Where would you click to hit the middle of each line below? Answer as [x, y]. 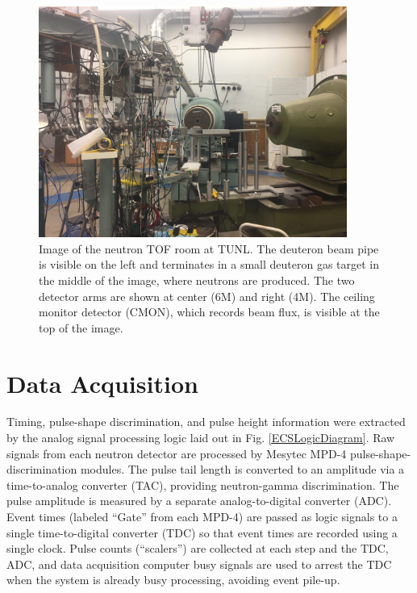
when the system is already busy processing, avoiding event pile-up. [173, 580]
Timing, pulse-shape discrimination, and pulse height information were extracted [206, 422]
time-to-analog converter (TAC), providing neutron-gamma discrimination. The [203, 484]
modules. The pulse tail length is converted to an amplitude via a [242, 469]
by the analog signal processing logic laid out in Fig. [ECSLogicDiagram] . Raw [201, 438]
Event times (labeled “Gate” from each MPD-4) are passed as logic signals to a [202, 517]
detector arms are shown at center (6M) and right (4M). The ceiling [207, 296]
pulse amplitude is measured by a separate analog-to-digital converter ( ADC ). [199, 501]
